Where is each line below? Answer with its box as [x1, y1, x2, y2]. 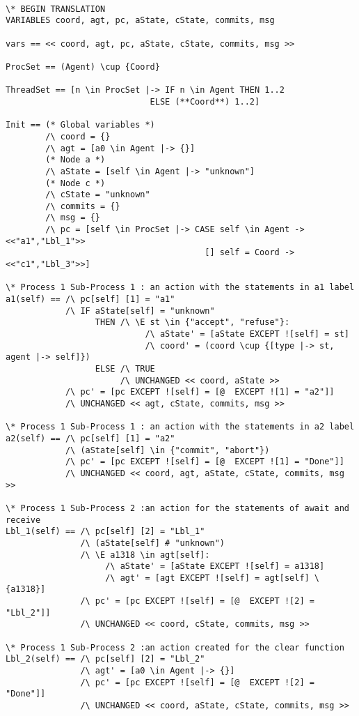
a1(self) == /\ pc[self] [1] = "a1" [6, 294, 175, 305]
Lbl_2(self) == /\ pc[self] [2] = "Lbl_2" [6, 654, 205, 664]
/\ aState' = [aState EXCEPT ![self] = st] [145, 329, 349, 340]
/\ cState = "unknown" [45, 190, 150, 200]
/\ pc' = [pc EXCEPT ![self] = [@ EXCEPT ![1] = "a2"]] [65, 387, 335, 397]
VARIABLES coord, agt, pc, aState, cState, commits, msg [6, 15, 275, 26]
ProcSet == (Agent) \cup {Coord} [6, 61, 160, 72]
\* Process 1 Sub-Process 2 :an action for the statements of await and [6, 503, 349, 513]
